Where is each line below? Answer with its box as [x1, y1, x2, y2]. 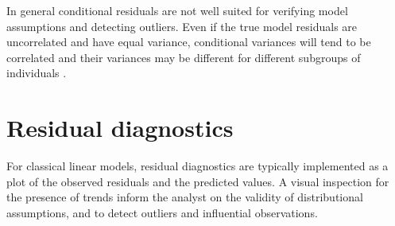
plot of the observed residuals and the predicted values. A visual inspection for [6, 173, 389, 189]
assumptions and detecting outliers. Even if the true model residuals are [6, 18, 358, 34]
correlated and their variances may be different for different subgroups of [6, 49, 361, 65]
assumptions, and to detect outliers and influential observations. [6, 204, 318, 220]
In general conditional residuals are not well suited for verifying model [6, 2, 348, 18]
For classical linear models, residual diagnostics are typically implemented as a [6, 158, 389, 174]
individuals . [6, 64, 67, 81]
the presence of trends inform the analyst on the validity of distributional [6, 189, 363, 205]
